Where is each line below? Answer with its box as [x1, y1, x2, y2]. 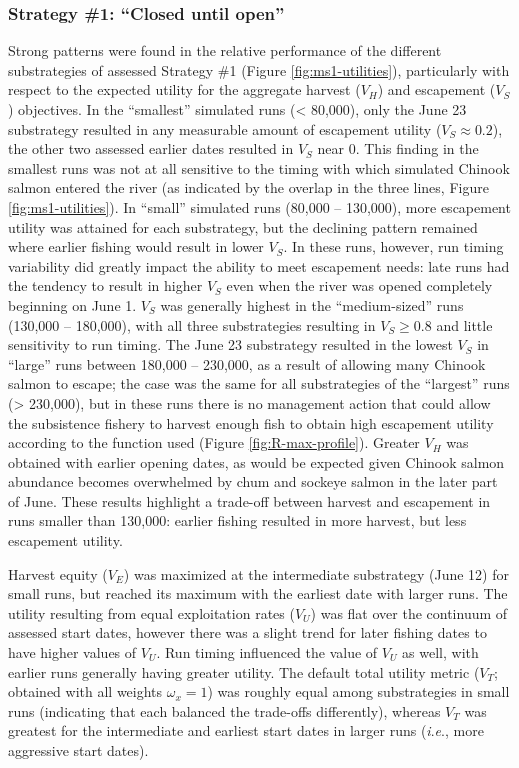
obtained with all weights [8, 681, 163, 702]
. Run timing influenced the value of [156, 642, 378, 663]
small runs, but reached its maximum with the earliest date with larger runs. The [8, 583, 508, 604]
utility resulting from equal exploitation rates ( [8, 602, 295, 623]
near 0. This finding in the [317, 138, 479, 159]
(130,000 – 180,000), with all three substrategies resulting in [8, 314, 376, 335]
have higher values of [8, 642, 137, 663]
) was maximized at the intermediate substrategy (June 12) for [123, 563, 509, 584]
